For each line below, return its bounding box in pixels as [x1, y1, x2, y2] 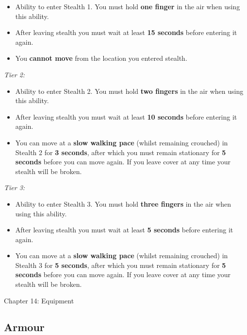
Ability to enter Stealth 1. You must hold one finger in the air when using [15, 1, 240, 11]
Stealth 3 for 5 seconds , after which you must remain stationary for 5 [15, 260, 226, 270]
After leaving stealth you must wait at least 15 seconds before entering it [15, 27, 237, 37]
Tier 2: [4, 69, 25, 79]
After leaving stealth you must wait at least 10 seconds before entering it [15, 111, 237, 122]
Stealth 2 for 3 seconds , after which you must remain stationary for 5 [15, 147, 226, 157]
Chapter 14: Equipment [4, 295, 74, 305]
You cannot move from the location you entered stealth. [15, 53, 187, 63]
